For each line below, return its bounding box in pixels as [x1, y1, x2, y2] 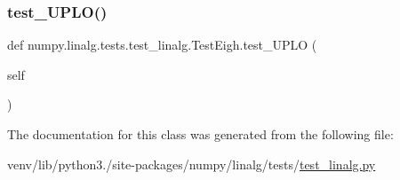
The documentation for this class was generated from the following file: [7, 125, 394, 143]
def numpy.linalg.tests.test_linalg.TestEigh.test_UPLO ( [7, 35, 317, 54]
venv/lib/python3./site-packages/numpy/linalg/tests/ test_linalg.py [7, 154, 376, 173]
